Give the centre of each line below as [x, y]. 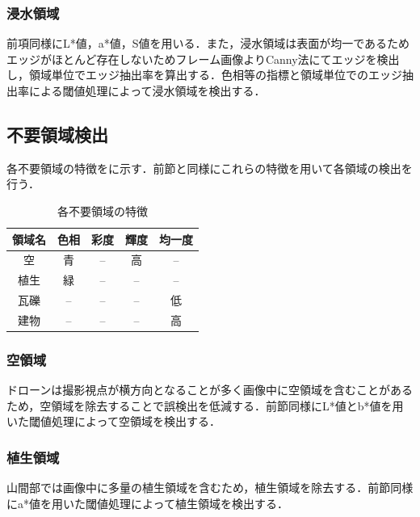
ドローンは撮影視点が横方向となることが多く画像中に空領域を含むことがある [210, 390]
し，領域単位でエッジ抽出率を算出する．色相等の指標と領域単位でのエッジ [204, 75]
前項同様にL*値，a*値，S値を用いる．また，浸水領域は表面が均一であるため [208, 43]
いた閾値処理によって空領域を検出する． [113, 421]
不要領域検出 [57, 134]
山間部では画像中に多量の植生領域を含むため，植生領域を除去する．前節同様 [210, 488]
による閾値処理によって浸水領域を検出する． [147, 90]
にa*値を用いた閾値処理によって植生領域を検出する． [147, 503]
